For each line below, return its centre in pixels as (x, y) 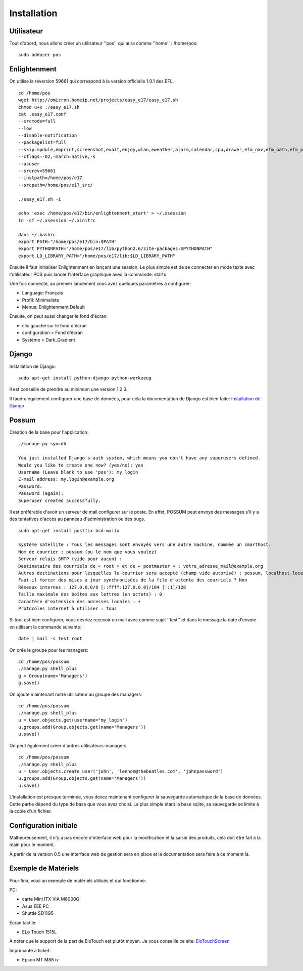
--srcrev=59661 (37, 171)
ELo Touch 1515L (39, 932)
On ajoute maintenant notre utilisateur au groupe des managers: (76, 694)
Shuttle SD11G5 (38, 913)
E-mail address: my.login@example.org (66, 479)
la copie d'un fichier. (31, 811)
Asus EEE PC (36, 906)
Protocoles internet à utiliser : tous (68, 608)
